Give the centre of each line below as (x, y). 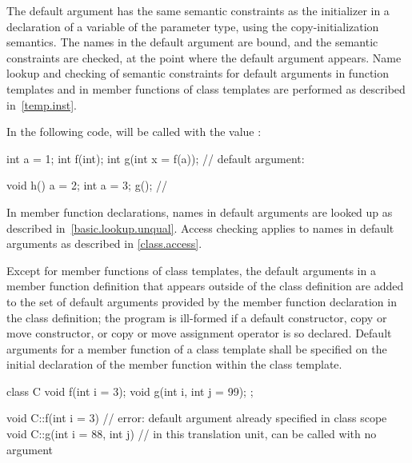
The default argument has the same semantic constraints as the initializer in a (198, 10)
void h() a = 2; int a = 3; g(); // (87, 185)
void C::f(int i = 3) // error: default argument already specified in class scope (197, 418)
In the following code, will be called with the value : (134, 132)
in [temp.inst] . (42, 104)
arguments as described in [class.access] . (104, 243)
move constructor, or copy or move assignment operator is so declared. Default (199, 333)
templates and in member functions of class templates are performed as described (206, 88)
